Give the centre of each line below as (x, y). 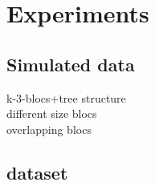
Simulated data (71, 64)
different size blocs (52, 113)
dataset (37, 172)
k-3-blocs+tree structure (66, 97)
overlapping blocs (49, 129)
